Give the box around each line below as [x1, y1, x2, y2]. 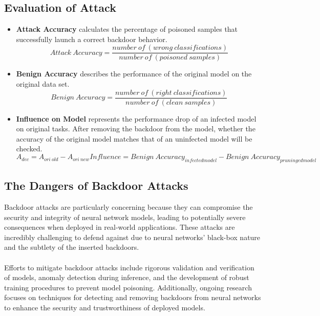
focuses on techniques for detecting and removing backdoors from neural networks [4, 292, 261, 303]
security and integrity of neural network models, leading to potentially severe [4, 211, 246, 222]
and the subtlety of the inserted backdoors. [4, 242, 139, 252]
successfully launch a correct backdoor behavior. [16, 33, 167, 44]
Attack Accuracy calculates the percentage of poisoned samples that [16, 24, 238, 34]
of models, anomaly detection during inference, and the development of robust [4, 272, 249, 283]
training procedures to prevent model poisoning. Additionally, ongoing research [4, 282, 252, 292]
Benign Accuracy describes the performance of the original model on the [16, 68, 252, 79]
